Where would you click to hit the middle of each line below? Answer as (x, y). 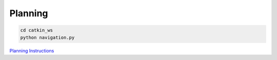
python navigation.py (47, 37)
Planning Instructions (32, 50)
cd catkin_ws (37, 30)
